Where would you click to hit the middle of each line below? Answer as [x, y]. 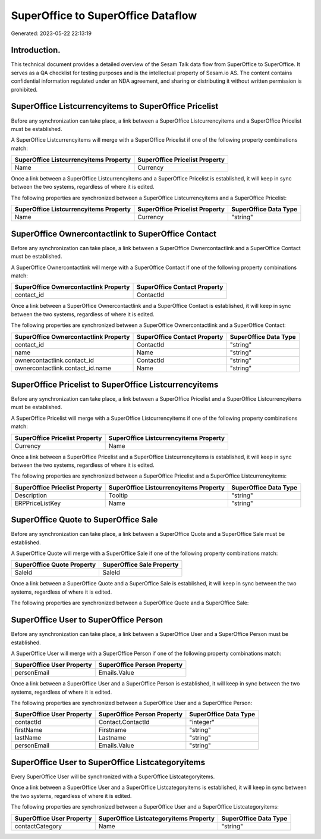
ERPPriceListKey [38, 503]
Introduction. [36, 50]
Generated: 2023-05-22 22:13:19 [51, 33]
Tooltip [118, 495]
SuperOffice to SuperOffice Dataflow [104, 15]
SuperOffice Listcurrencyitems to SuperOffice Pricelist [115, 106]
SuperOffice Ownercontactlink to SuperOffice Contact [114, 234]
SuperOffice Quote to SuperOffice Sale [84, 520]
